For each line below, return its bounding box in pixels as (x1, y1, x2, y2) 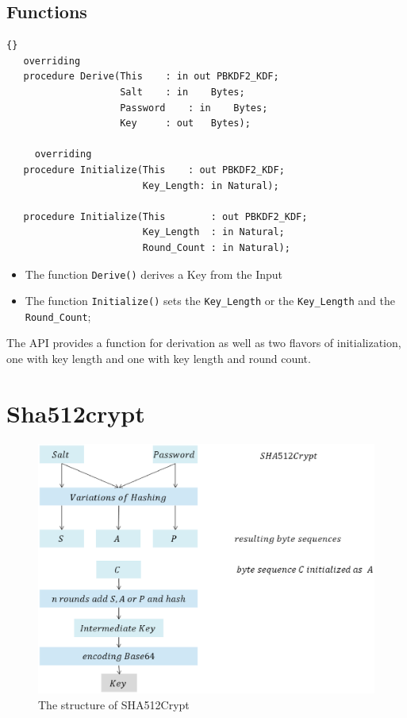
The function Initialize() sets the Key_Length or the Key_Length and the (25, 292, 395, 309)
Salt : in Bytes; (120, 86, 245, 98)
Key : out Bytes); (120, 118, 251, 129)
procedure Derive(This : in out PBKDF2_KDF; (23, 71, 279, 83)
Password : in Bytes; (120, 102, 268, 114)
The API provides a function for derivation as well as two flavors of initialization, (6, 334, 401, 351)
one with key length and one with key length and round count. (6, 350, 311, 367)
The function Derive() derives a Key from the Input (25, 265, 283, 282)
